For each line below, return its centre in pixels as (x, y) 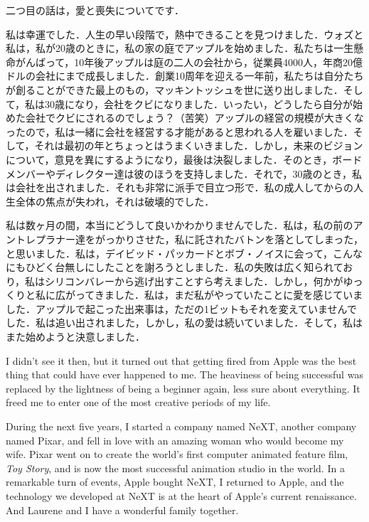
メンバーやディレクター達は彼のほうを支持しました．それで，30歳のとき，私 (184, 173)
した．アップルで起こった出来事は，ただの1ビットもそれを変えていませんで (181, 308)
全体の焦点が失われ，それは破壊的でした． (115, 201)
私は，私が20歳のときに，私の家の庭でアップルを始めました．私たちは (170, 48)
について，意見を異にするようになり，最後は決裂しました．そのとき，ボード (184, 159)
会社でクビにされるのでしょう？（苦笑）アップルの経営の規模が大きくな (194, 118)
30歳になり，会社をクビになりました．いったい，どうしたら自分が (199, 103)
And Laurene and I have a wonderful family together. (122, 510)
